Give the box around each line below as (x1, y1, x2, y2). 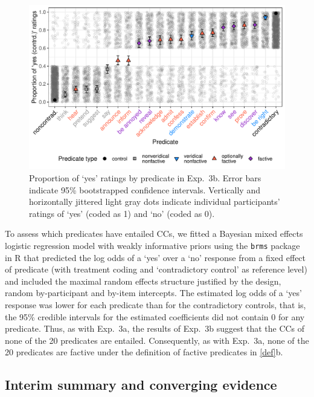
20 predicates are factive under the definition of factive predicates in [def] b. (5, 346, 283, 358)
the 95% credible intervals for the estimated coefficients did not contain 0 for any (5, 310, 305, 323)
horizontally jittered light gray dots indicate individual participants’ (29, 195, 280, 208)
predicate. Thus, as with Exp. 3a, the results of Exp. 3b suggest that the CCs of (5, 322, 305, 335)
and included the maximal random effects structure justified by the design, (5, 274, 281, 287)
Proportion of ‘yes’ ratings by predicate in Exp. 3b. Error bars (29, 172, 261, 184)
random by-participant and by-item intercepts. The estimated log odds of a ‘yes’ (5, 286, 302, 299)
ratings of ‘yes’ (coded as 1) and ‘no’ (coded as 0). (29, 207, 215, 219)
